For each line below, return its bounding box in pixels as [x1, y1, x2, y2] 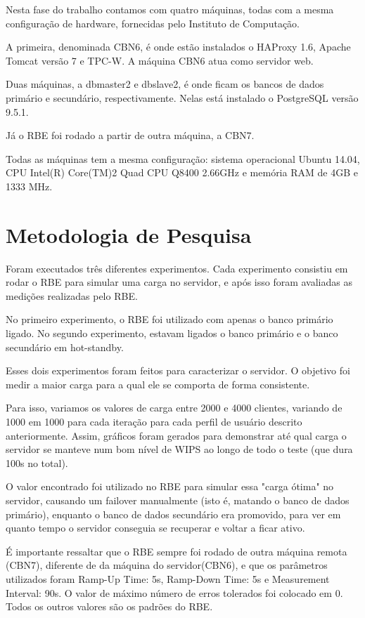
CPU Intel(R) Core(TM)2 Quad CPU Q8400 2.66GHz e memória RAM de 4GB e [6, 165, 358, 180]
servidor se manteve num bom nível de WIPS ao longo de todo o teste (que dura [6, 442, 353, 456]
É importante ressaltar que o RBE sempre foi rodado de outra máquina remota [6, 544, 347, 558]
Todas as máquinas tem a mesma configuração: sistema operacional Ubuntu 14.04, [6, 151, 360, 166]
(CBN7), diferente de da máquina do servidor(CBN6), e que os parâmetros [6, 558, 328, 572]
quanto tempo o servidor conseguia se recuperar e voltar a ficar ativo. [6, 520, 305, 535]
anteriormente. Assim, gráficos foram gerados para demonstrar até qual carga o [6, 428, 347, 442]
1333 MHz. [6, 178, 53, 193]
